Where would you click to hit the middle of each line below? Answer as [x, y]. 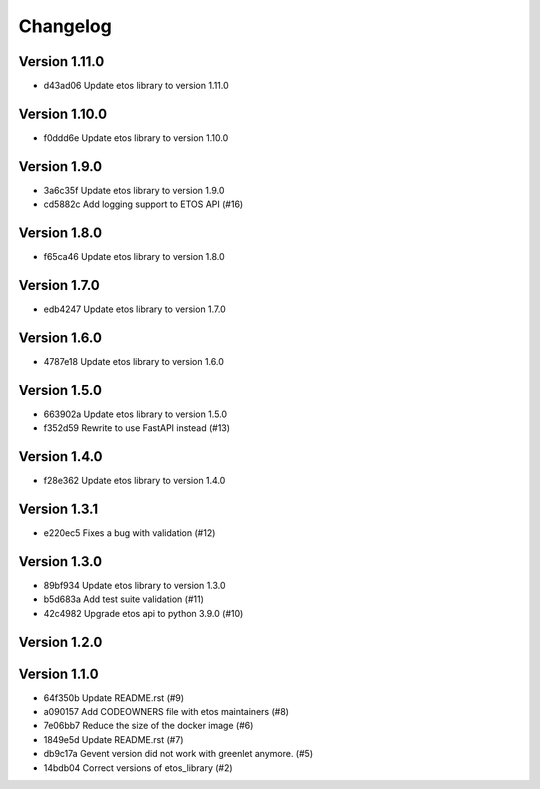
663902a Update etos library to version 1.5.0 [135, 414]
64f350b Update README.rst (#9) [114, 697]
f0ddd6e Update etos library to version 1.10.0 [136, 137]
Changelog [65, 26]
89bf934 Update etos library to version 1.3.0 [134, 585]
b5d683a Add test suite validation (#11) [124, 599]
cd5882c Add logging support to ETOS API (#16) [143, 204]
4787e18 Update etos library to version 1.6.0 [133, 361]
